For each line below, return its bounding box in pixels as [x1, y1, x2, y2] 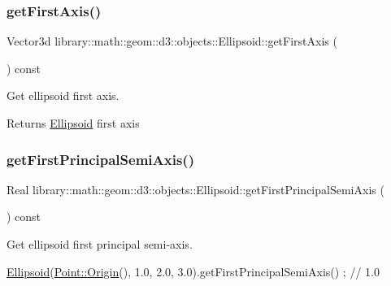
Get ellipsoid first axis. [7, 87, 119, 104]
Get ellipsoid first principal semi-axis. [7, 236, 193, 252]
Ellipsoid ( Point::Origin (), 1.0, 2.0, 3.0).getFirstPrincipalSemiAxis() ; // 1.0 [7, 262, 380, 279]
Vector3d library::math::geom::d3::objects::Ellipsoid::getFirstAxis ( [7, 32, 337, 50]
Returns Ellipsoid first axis [7, 115, 140, 131]
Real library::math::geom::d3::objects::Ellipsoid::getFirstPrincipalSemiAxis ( [7, 180, 384, 197]
